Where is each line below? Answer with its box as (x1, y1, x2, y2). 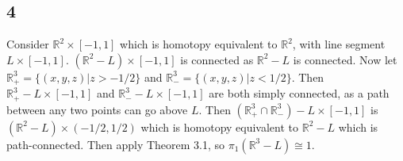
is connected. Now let (293, 51, 397, 67)
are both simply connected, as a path (209, 85, 390, 102)
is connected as (180, 51, 254, 67)
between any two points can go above (6, 101, 188, 117)
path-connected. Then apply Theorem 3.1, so (6, 136, 225, 152)
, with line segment (292, 36, 386, 52)
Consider (6, 36, 49, 52)
